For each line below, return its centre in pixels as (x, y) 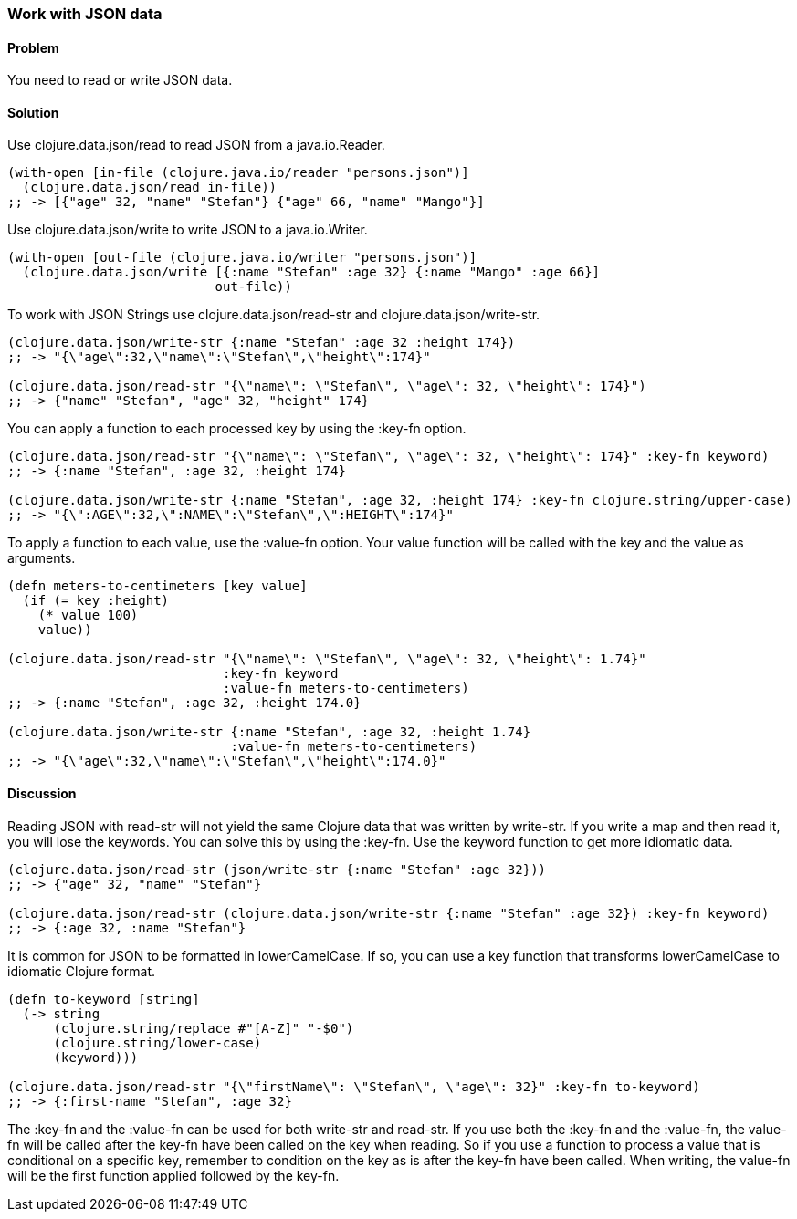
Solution (33, 112)
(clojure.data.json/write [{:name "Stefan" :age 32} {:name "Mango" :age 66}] (311, 272)
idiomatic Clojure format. (81, 971)
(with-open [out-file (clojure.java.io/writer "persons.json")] (242, 258)
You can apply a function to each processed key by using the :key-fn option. (237, 429)
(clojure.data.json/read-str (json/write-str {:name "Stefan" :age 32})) (277, 869)
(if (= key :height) (96, 601)
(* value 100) (88, 615)
